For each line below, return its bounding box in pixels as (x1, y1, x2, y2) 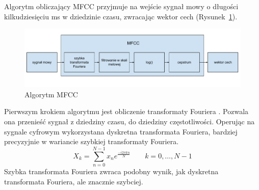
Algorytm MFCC (24, 89, 78, 99)
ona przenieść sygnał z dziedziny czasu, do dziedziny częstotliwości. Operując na (4, 116, 255, 127)
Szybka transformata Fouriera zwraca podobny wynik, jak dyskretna (4, 166, 219, 176)
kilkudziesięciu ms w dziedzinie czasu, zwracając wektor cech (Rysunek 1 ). (4, 11, 238, 21)
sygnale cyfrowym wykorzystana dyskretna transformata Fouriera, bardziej (4, 126, 238, 137)
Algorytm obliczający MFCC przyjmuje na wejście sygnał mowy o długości (4, 1, 239, 11)
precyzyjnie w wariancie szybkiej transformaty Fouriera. (4, 136, 179, 147)
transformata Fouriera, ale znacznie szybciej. (4, 176, 143, 186)
